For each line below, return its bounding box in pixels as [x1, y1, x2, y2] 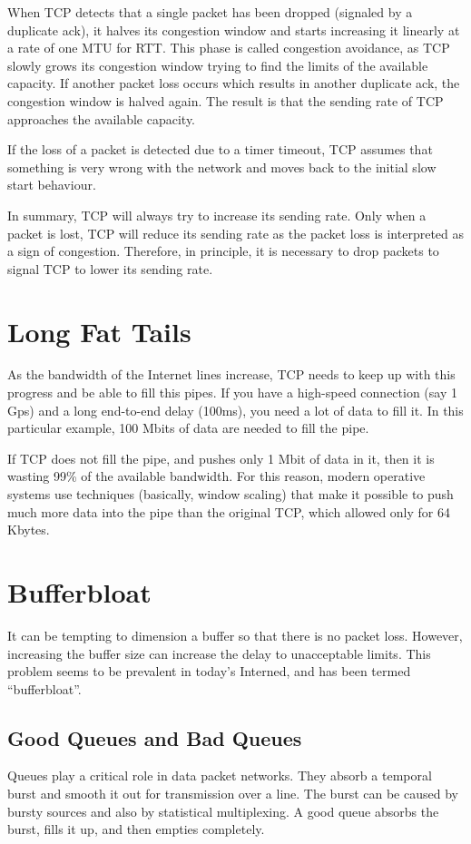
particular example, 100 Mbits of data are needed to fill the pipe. [7, 418, 369, 437]
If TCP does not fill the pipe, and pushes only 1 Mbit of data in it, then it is [7, 448, 435, 467]
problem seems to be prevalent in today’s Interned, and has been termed [7, 662, 411, 681]
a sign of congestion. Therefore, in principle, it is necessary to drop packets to [7, 241, 439, 260]
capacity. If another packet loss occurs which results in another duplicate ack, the [7, 74, 460, 93]
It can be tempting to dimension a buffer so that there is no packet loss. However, [7, 625, 463, 644]
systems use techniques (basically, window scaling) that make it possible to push [7, 485, 454, 503]
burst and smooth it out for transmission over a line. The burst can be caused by [7, 784, 458, 803]
